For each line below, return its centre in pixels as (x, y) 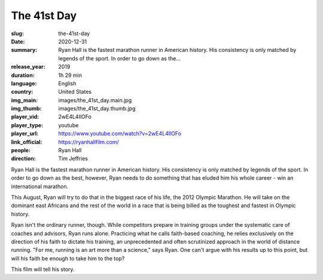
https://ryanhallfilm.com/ (89, 142)
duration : (23, 75)
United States (75, 92)
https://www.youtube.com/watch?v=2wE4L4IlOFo (120, 134)
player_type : (27, 125)
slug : (17, 33)
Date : (18, 41)
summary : (24, 50)
